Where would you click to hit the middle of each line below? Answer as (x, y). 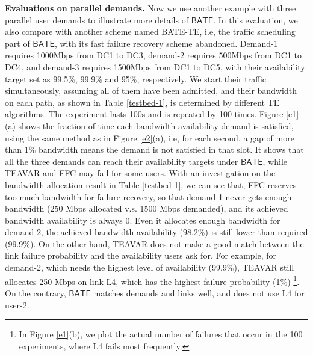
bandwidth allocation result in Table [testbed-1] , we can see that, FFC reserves (151, 184)
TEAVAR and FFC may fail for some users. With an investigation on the (140, 173)
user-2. (17, 305)
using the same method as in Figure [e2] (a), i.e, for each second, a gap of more (150, 137)
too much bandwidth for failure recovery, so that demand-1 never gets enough (148, 196)
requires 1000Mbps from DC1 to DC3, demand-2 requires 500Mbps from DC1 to (153, 55)
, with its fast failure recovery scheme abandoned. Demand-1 (166, 43)
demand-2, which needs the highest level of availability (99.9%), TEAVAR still (150, 267)
